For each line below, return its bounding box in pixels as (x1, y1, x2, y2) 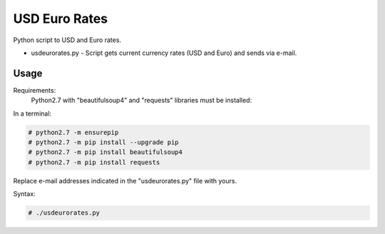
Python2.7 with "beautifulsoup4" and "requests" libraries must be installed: (31, 96, 252, 105)
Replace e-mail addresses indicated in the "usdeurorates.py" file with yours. (13, 176, 237, 185)
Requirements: (13, 86, 56, 94)
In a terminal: (13, 109, 52, 118)
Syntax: (13, 190, 36, 198)
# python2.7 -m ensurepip (28, 128, 119, 136)
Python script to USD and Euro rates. (13, 36, 121, 44)
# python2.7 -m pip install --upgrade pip (28, 138, 179, 146)
